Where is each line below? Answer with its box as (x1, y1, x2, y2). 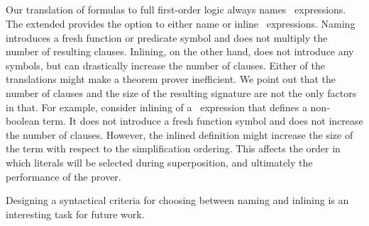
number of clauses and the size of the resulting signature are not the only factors (6, 85, 357, 100)
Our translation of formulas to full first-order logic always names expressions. (6, 2, 346, 17)
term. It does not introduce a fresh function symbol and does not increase (43, 113, 363, 128)
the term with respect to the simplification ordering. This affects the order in (6, 141, 341, 156)
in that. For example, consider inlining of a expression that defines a (6, 99, 307, 114)
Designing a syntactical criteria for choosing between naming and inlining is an (6, 193, 349, 208)
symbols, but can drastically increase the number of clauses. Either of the (6, 57, 325, 72)
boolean (6, 113, 40, 128)
